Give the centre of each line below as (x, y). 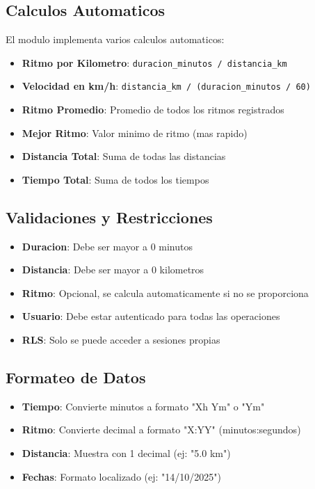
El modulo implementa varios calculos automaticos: (115, 39)
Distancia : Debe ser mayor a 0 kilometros (113, 270)
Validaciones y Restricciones (109, 217)
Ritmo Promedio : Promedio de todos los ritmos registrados (153, 110)
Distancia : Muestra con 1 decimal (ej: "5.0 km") (126, 453)
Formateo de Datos (76, 377)
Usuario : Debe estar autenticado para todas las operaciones (151, 316)
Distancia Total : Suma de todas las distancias (124, 156)
